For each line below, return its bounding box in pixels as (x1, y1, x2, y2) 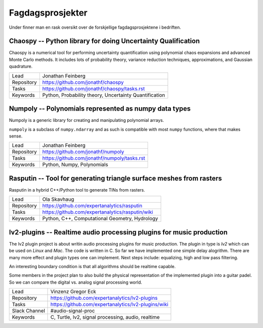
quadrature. (9, 63, 33, 69)
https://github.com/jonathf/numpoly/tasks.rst (42, 155, 146, 162)
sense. (9, 133, 23, 139)
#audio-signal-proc (50, 308, 95, 314)
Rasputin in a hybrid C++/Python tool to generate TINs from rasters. (9, 187, 146, 193)
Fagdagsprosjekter (9, 7, 88, 18)
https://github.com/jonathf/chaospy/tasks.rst (42, 85, 145, 92)
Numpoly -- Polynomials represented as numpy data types (9, 105, 191, 113)
